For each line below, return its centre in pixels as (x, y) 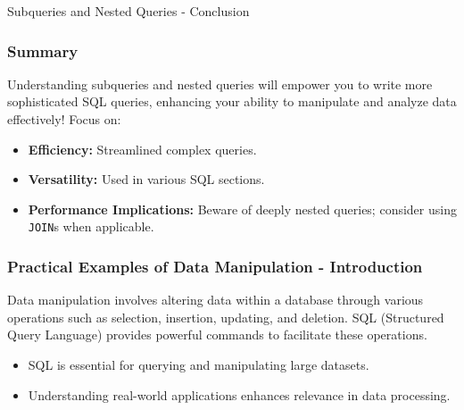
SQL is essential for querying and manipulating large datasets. (199, 365)
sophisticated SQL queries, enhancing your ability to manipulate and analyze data (232, 101)
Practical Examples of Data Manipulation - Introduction (215, 266)
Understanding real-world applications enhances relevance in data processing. (239, 394)
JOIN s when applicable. (91, 226)
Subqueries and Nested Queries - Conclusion (128, 11)
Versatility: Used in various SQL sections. (146, 179)
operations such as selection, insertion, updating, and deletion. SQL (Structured (226, 317)
